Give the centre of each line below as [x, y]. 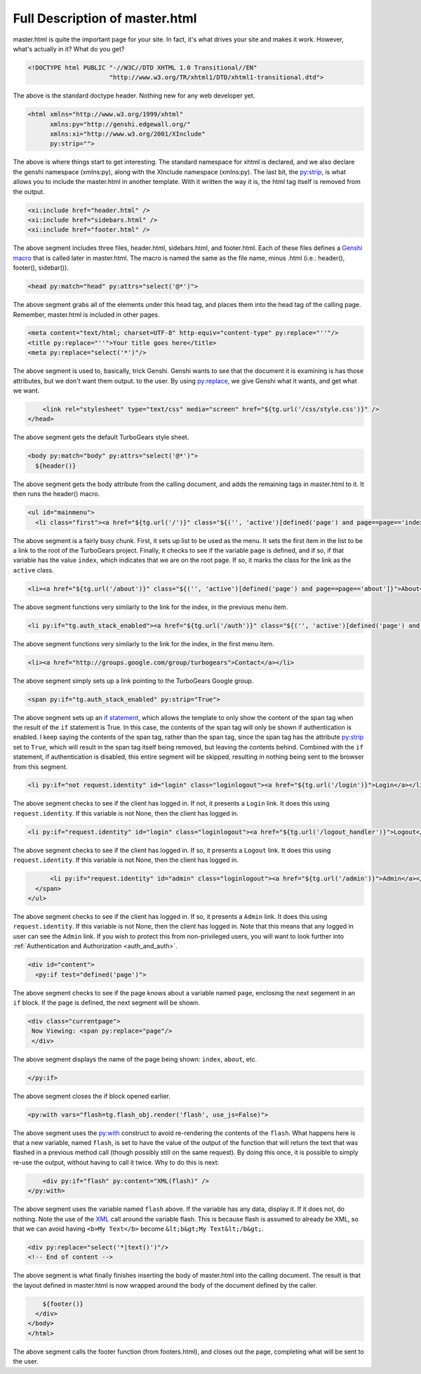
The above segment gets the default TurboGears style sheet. [101, 437]
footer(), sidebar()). [41, 268]
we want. [26, 391]
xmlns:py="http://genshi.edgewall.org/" [120, 124]
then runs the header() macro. [56, 494]
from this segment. [40, 766]
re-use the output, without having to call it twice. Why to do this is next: [116, 1162]
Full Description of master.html [105, 18]
